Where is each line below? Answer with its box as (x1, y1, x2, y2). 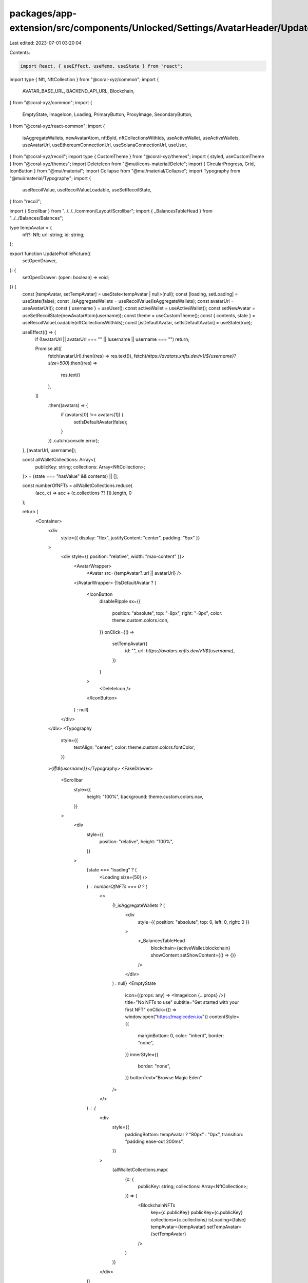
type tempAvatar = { (9, 224, 52, 230)
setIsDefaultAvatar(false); (73, 419, 128, 425)
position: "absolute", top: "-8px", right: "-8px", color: (112, 610, 223, 616)
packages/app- (9, 8, 77, 19)
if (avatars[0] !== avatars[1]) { (61, 412, 124, 418)
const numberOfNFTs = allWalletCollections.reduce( (22, 482, 133, 489)
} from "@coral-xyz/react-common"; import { (9, 123, 105, 129)
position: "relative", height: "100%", (99, 839, 174, 845)
